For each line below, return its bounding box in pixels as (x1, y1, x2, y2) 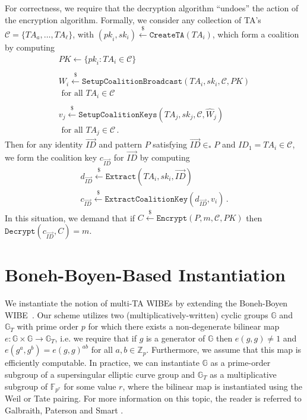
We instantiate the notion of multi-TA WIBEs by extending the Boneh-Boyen (5, 297, 288, 309)
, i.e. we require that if (55, 331, 137, 344)
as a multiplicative (210, 368, 277, 381)
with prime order (17, 320, 79, 333)
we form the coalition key (5, 151, 97, 164)
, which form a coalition (212, 27, 299, 40)
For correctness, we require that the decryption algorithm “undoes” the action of (5, 2, 299, 14)
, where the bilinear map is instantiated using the (122, 380, 302, 392)
